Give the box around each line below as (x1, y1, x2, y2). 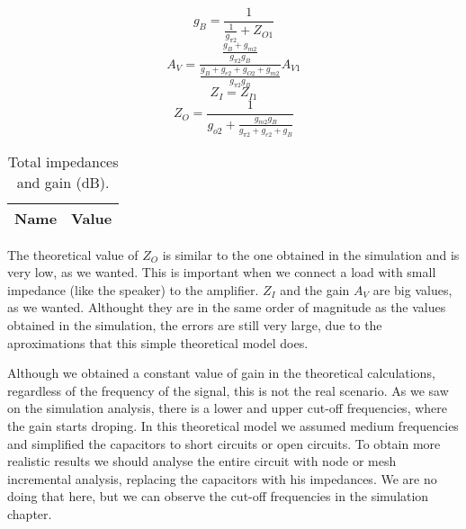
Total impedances (7, 150, 119, 172)
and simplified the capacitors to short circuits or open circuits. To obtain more (7, 434, 441, 453)
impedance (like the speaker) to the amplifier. (7, 280, 259, 299)
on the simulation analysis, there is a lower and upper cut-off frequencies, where (7, 399, 448, 417)
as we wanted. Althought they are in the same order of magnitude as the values (7, 298, 446, 317)
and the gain (280, 280, 350, 299)
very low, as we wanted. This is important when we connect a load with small (7, 263, 436, 282)
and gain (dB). (16, 171, 110, 193)
